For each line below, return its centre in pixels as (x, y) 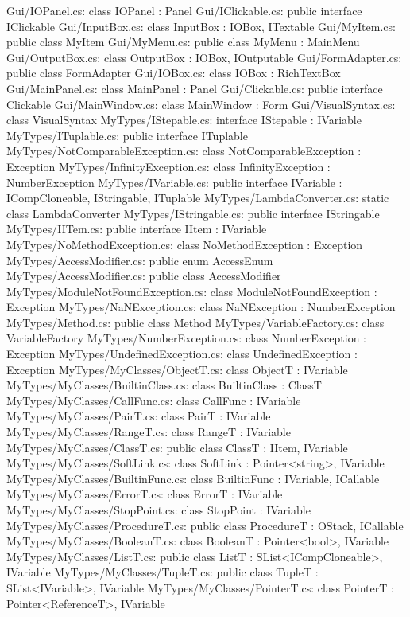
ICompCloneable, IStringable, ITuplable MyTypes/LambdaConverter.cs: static (198, 198)
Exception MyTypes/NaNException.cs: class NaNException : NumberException (201, 307)
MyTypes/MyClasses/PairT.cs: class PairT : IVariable (139, 416)
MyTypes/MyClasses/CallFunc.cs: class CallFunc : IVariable (154, 400)
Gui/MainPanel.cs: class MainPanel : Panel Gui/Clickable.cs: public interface (195, 88)
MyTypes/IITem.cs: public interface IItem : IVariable (137, 229)
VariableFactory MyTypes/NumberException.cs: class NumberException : (186, 338)
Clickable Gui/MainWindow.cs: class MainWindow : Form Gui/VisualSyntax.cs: (201, 104)
